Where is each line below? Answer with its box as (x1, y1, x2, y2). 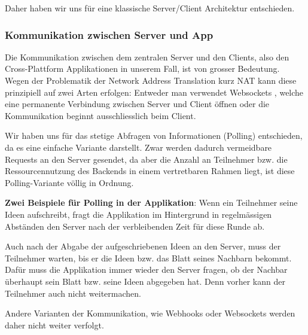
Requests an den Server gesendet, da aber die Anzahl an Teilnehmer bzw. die (5, 153, 288, 165)
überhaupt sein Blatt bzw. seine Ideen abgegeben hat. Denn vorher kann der (5, 275, 285, 287)
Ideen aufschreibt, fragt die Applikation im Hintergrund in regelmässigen (5, 208, 272, 220)
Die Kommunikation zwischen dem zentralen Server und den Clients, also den (5, 50, 289, 63)
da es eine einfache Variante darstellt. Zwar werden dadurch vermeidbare (5, 141, 272, 153)
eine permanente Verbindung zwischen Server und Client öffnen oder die (5, 98, 270, 110)
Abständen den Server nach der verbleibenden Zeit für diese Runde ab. (5, 220, 265, 232)
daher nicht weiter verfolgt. (5, 318, 104, 331)
